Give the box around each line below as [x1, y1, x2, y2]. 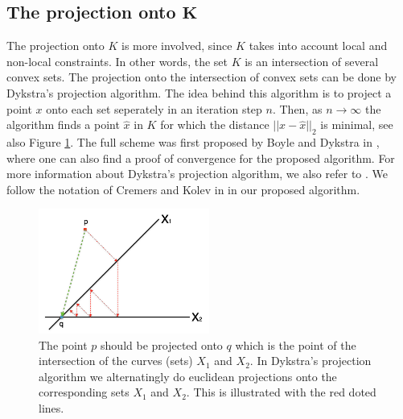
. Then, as [272, 100, 323, 117]
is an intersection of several [245, 52, 379, 69]
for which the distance [160, 116, 269, 133]
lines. [39, 400, 64, 416]
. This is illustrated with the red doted [186, 384, 376, 400]
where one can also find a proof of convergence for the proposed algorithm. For [6, 149, 395, 166]
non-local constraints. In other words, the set [6, 52, 228, 69]
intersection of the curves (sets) [39, 352, 193, 369]
